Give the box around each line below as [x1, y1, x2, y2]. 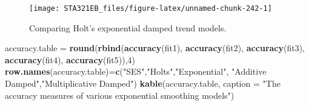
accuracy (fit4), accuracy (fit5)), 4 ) [5, 53, 136, 66]
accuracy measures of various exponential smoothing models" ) [5, 89, 234, 101]
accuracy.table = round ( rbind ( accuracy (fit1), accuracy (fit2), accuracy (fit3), [5, 42, 305, 54]
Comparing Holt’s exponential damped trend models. [29, 21, 227, 34]
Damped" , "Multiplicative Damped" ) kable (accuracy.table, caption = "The [5, 77, 281, 90]
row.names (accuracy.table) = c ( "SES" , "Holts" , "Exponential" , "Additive [5, 65, 267, 78]
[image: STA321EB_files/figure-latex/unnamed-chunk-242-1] [29, 4, 272, 13]
